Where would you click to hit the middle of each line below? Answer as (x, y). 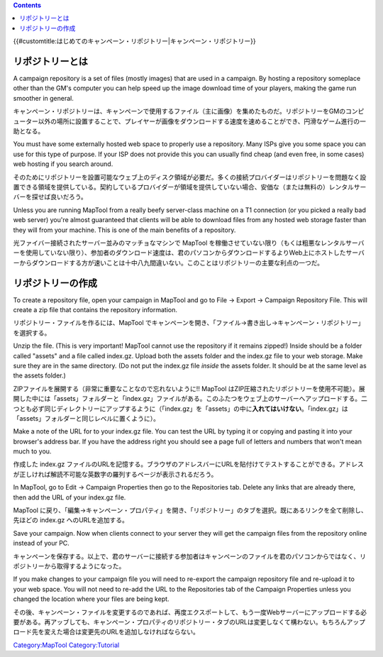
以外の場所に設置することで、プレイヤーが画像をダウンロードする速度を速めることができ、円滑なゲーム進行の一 (202, 121)
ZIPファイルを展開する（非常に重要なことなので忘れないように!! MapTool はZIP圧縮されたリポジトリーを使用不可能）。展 (189, 388)
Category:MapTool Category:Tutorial (66, 645)
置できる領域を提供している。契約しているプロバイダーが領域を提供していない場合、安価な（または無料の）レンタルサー (190, 187)
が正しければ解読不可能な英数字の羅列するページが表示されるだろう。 (115, 474)
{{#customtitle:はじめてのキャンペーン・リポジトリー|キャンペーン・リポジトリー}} (134, 41)
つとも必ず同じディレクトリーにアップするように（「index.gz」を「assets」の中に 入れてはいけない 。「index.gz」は (181, 409)
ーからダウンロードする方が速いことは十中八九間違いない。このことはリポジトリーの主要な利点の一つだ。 (168, 263)
